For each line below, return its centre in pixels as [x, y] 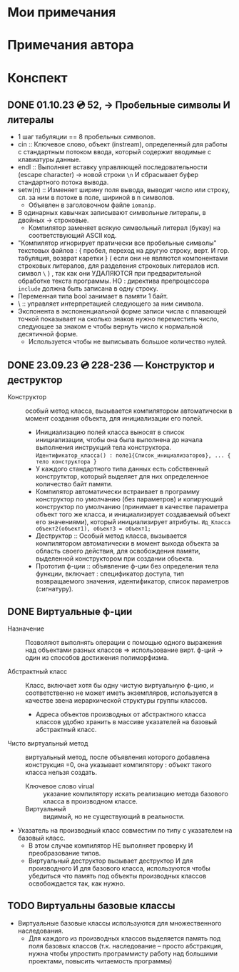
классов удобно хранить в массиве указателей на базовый [126, 722]
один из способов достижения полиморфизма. [97, 657]
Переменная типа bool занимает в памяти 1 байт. [93, 296]
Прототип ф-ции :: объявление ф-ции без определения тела [127, 566]
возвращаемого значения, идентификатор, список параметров [132, 581]
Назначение [26, 628]
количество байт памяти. [74, 484]
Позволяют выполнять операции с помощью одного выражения [124, 642]
